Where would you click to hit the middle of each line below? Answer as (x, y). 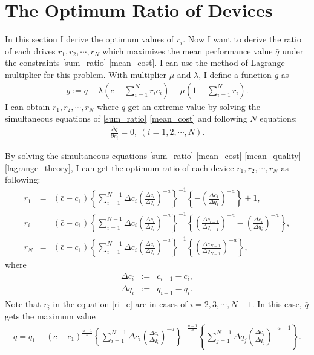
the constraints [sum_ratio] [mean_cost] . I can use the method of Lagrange (145, 63)
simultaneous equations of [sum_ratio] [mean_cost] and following (126, 118)
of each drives (30, 50)
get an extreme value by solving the (194, 106)
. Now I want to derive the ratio (242, 39)
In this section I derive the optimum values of (90, 39)
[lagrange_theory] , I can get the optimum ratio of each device (119, 167)
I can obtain (28, 106)
